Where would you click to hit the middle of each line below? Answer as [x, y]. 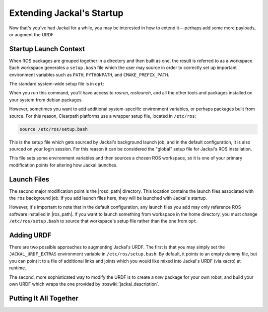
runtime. [18, 268]
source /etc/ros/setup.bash [54, 129]
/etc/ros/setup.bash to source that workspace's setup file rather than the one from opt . [103, 221]
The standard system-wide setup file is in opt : [57, 84]
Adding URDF [30, 235]
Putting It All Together [44, 298]
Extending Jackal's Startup [66, 13]
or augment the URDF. [32, 34]
